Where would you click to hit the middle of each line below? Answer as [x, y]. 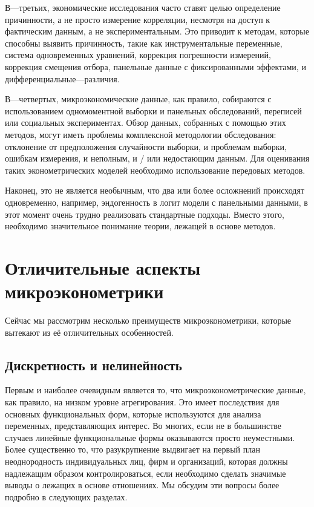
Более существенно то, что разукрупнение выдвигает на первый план [132, 449]
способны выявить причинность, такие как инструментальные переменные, [144, 43]
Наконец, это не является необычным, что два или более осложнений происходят [155, 190]
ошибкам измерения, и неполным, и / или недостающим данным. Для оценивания [157, 158]
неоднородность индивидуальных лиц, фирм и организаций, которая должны [146, 461]
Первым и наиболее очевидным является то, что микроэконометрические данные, [155, 390]
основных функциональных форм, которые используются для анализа [133, 414]
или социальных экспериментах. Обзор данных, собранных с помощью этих [146, 123]
